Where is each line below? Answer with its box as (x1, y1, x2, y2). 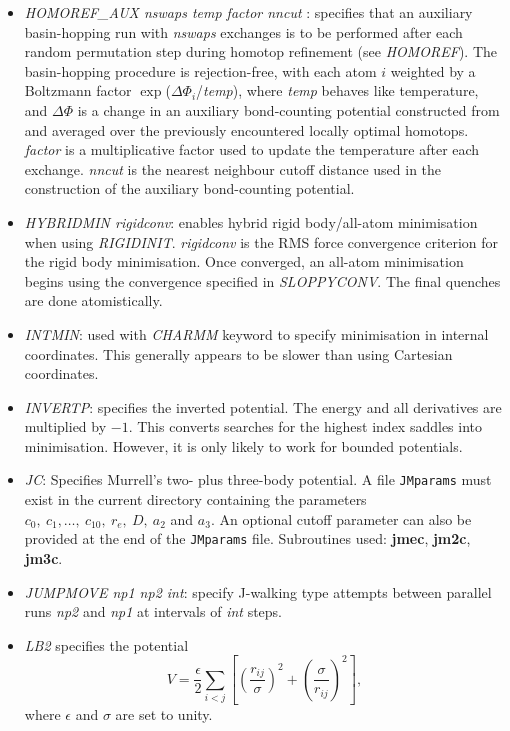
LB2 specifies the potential (24, 634, 189, 655)
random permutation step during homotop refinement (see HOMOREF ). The (24, 41, 498, 62)
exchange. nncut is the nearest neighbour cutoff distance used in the (24, 158, 442, 179)
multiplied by (24, 416, 107, 437)
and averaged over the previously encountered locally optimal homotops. (24, 119, 469, 140)
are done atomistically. (24, 290, 163, 311)
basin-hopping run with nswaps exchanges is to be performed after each (24, 21, 463, 42)
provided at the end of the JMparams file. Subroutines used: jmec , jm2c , (24, 528, 471, 549)
